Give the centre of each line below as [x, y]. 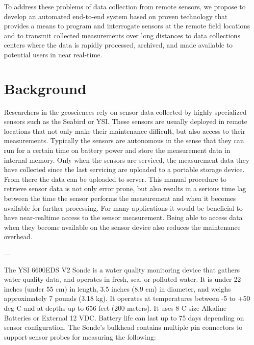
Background [45, 88]
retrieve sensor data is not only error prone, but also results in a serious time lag [125, 188]
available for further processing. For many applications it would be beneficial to [123, 208]
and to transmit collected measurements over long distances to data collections [122, 35]
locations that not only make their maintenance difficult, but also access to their [125, 131]
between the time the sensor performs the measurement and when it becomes [120, 198]
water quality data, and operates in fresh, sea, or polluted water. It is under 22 [123, 279]
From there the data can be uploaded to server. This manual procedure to [115, 179]
